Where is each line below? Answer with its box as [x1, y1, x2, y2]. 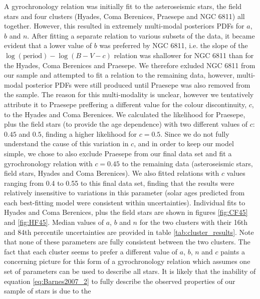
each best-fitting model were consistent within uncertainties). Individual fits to [4, 197, 245, 207]
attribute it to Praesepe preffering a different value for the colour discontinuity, [4, 99, 247, 109]
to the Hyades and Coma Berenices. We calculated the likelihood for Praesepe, [4, 109, 245, 119]
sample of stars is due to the [4, 285, 91, 296]
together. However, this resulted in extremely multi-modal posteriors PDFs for [4, 21, 244, 31]
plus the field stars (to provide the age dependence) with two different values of [4, 119, 248, 129]
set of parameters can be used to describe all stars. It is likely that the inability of [4, 266, 256, 276]
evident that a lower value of [4, 40, 92, 51]
